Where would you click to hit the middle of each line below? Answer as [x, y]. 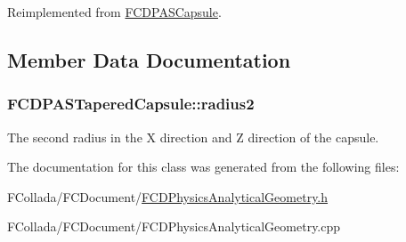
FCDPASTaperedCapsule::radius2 [131, 104]
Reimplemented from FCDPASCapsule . [114, 12]
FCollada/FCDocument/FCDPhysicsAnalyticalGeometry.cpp [174, 226]
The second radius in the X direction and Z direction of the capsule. [193, 137]
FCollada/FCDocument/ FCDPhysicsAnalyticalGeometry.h [168, 196]
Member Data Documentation [149, 59]
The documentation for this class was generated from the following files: [203, 167]
